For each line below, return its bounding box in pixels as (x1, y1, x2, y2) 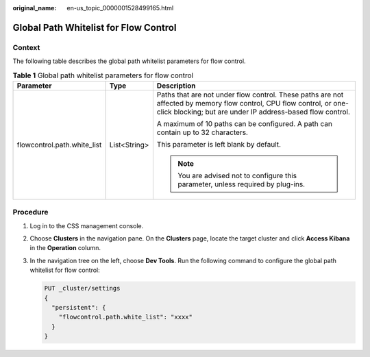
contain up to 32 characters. (156, 127, 248, 137)
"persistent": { (51, 304, 106, 311)
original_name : (12, 4, 57, 12)
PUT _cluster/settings (44, 284, 121, 293)
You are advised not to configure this (177, 171, 297, 180)
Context (12, 42, 40, 52)
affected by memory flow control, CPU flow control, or (156, 98, 332, 108)
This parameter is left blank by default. (156, 139, 281, 149)
